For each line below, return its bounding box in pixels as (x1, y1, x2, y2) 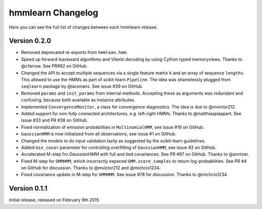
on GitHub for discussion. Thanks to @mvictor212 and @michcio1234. (21, 165, 161, 171)
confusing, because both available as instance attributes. (21, 97, 135, 103)
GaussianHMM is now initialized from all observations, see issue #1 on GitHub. (21, 131, 177, 137)
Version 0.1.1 (9, 184, 48, 193)
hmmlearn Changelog (9, 7, 98, 18)
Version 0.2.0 (9, 37, 51, 45)
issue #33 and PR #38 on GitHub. (21, 117, 88, 123)
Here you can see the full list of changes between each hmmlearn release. (9, 24, 158, 30)
